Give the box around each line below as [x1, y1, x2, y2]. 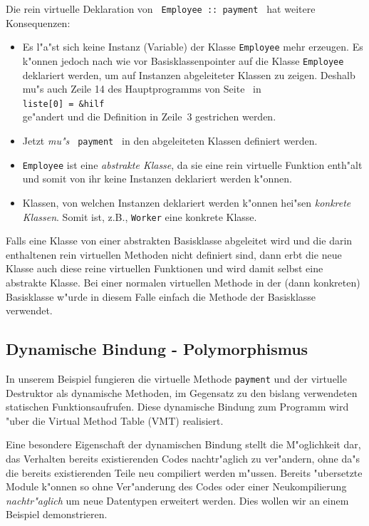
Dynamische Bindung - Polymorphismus [6, 338, 308, 360]
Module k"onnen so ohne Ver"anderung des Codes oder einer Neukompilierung [6, 479, 347, 494]
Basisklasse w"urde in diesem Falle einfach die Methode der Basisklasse [6, 289, 316, 304]
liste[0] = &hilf [22, 98, 105, 109]
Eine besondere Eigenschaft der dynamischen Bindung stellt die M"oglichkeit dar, [6, 437, 361, 452]
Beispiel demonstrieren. [6, 507, 108, 522]
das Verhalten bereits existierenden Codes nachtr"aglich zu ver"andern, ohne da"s [6, 450, 360, 465]
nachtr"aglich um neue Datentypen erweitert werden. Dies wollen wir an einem [6, 493, 349, 507]
